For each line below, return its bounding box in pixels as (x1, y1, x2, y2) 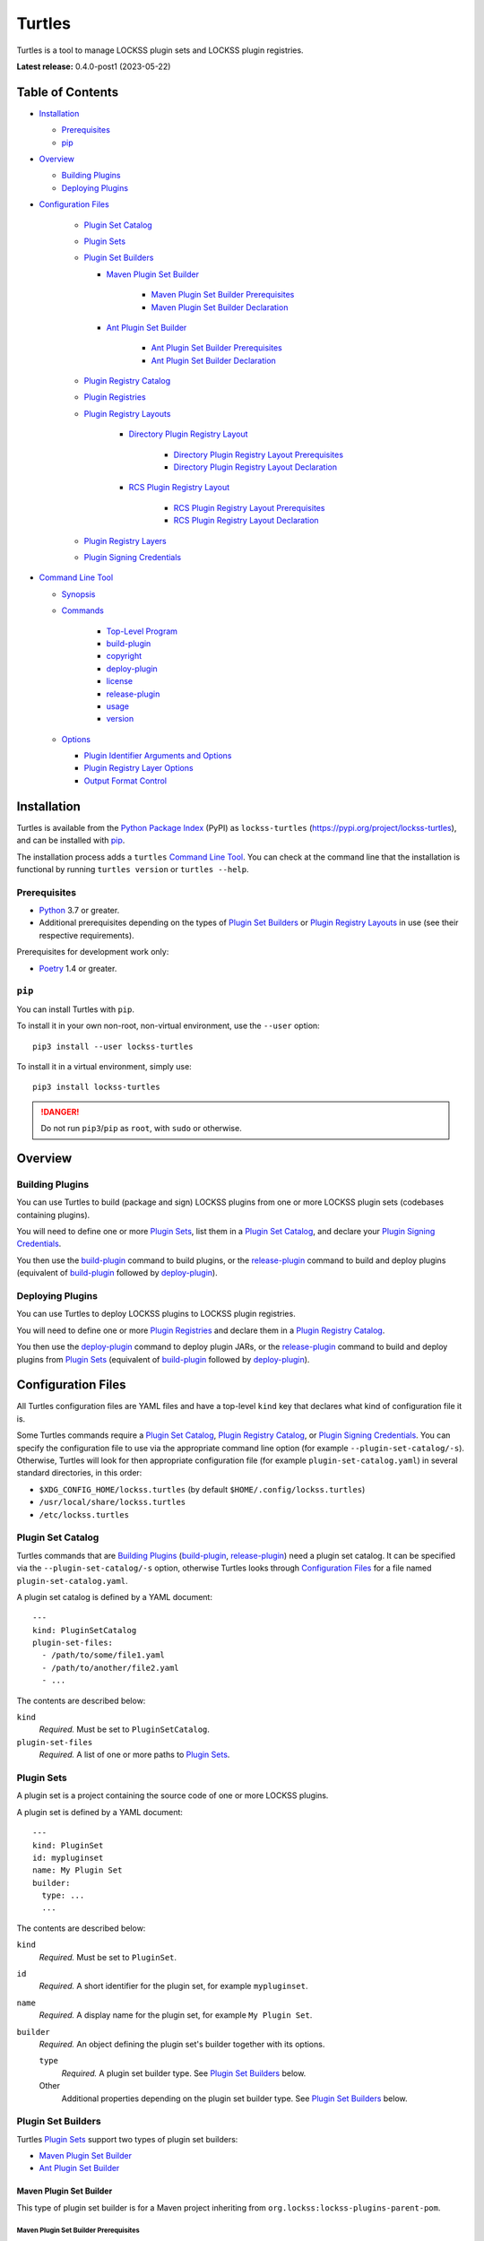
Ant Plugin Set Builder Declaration (151, 355, 277, 366)
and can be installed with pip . (16, 835, 125, 846)
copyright (106, 651, 143, 662)
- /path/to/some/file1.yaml (41, 1650, 166, 1660)
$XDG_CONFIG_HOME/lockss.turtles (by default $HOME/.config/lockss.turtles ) (39, 1484, 366, 1494)
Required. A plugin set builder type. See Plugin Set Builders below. (61, 2067, 307, 2079)
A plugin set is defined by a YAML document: (16, 1806, 184, 1817)
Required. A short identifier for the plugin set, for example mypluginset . (39, 1981, 308, 1992)
